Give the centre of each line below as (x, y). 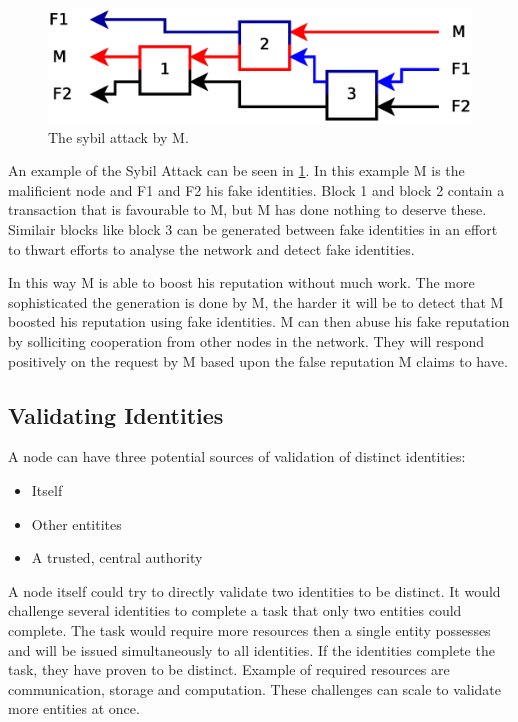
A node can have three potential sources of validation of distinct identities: (237, 456)
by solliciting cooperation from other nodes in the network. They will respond (246, 341)
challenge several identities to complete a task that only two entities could (235, 610)
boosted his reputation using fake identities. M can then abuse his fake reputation (259, 321)
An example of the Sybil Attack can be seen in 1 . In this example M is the (236, 170)
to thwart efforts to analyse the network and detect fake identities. (211, 248)
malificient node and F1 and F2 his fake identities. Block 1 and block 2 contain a (256, 189)
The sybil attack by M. (118, 136)
